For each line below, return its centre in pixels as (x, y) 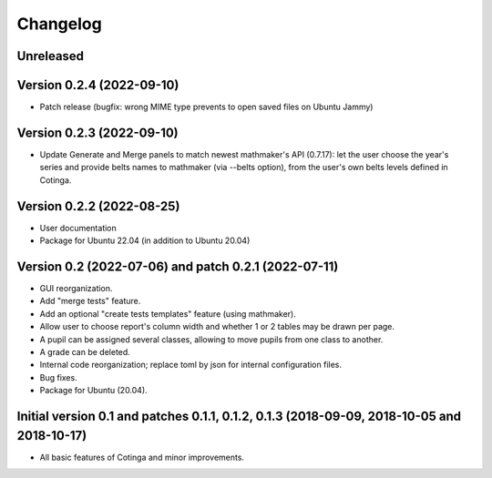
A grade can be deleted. (85, 351)
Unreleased (51, 56)
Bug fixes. (58, 377)
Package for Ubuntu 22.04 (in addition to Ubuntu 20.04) (145, 240)
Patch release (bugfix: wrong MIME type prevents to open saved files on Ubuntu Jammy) (206, 107)
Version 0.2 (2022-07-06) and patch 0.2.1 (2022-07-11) (178, 266)
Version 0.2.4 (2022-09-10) (98, 85)
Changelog (59, 24)
